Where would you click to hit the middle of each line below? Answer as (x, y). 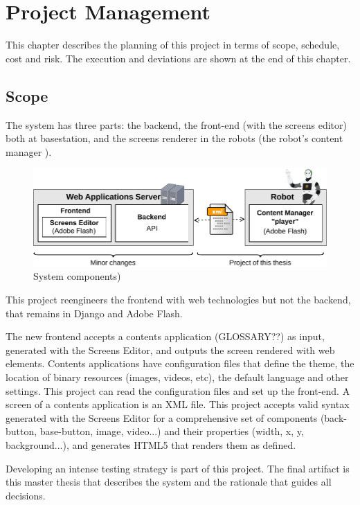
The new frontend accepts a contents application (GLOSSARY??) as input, (165, 336)
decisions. (26, 495)
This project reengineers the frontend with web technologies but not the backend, (178, 299)
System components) (77, 276)
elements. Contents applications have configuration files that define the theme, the (180, 363)
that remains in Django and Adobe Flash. (94, 313)
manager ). (29, 151)
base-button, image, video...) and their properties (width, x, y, (172, 431)
